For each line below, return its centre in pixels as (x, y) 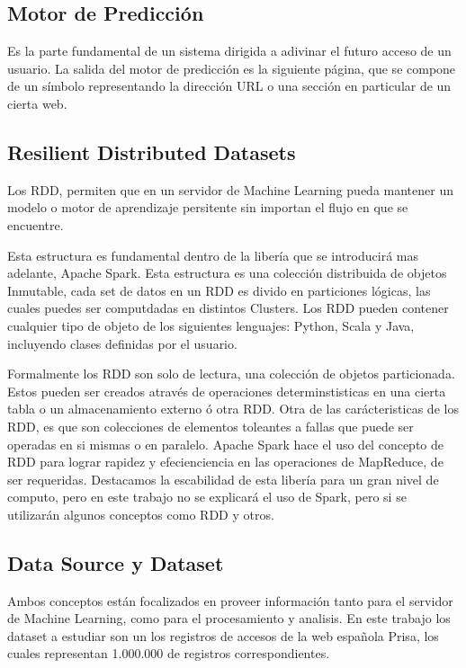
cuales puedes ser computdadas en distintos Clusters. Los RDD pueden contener (228, 308)
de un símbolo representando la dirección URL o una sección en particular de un (229, 86)
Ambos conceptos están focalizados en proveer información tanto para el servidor (230, 600)
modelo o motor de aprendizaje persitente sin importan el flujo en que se (208, 207)
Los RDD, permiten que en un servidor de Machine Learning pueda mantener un (231, 189)
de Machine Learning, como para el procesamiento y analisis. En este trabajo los (229, 618)
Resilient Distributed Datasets (152, 151)
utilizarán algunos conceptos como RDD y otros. (141, 514)
